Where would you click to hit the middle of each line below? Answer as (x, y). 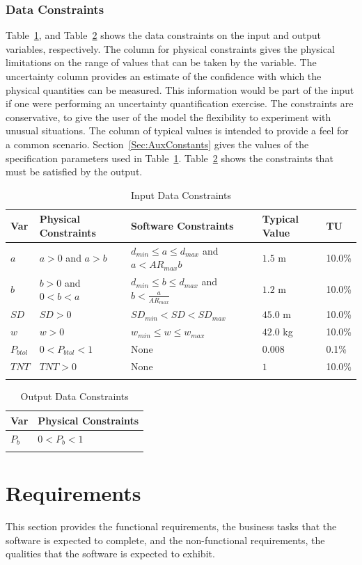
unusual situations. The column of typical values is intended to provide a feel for (177, 130)
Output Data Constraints (74, 396)
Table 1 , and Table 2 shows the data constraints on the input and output (164, 35)
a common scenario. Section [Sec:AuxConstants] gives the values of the (157, 144)
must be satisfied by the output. (74, 172)
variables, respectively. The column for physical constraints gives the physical (170, 48)
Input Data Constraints (181, 194)
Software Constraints (182, 226)
